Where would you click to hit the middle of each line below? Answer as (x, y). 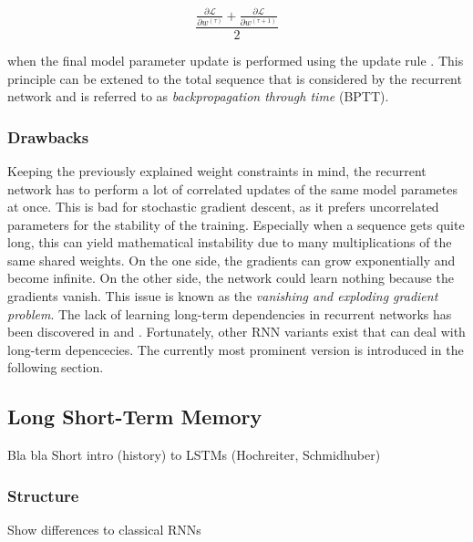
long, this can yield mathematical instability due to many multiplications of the (230, 242)
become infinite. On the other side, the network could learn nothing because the (231, 278)
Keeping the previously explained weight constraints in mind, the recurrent (217, 170)
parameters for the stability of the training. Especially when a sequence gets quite (236, 224)
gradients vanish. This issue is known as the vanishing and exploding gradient (223, 296)
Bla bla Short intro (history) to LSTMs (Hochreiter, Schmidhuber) (194, 455)
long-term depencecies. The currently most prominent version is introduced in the (236, 349)
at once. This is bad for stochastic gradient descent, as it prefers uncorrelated (223, 207)
